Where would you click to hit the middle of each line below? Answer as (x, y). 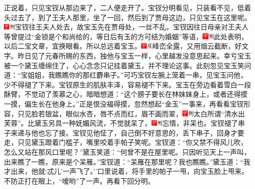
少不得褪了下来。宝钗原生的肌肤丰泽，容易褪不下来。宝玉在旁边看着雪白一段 (127, 84)
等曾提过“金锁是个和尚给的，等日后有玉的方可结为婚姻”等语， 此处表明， (126, 36)
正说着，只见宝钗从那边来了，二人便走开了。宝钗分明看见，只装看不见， (121, 7)
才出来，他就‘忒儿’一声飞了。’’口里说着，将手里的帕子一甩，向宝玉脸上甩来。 (126, 171)
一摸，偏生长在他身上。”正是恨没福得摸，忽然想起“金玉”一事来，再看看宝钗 (124, 103)
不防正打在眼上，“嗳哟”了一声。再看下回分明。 (79, 180)
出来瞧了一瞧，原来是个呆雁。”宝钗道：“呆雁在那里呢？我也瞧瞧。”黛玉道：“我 (127, 161)
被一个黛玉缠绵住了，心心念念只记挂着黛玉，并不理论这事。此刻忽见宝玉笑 (124, 65)
